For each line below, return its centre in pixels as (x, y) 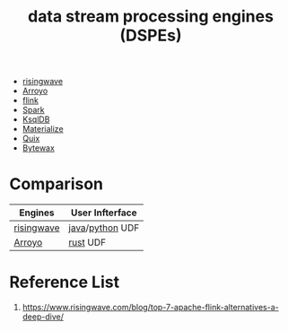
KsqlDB (36, 119)
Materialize (43, 129)
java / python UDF (104, 228)
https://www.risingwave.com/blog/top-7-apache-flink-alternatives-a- (151, 308)
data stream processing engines (151, 17)
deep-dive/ (43, 317)
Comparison (57, 184)
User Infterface (104, 213)
